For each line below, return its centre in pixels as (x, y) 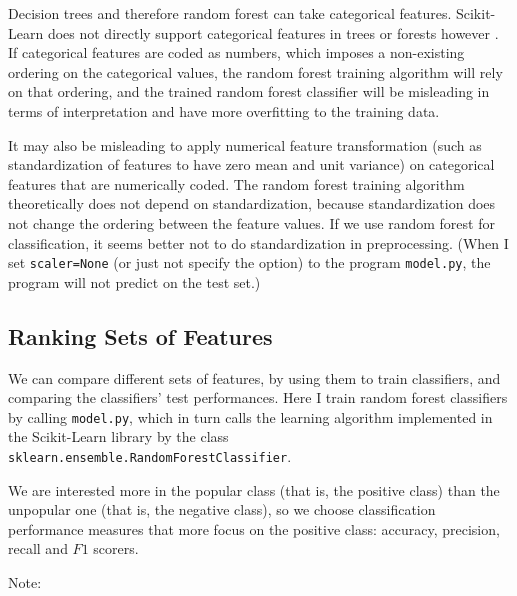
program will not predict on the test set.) (134, 281)
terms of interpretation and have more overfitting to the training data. (224, 110)
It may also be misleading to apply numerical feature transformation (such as (245, 144)
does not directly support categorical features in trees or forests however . (273, 32)
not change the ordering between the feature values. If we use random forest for (251, 222)
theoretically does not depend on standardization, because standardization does (252, 203)
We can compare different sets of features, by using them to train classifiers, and (254, 377)
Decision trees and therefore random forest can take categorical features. (230, 13)
